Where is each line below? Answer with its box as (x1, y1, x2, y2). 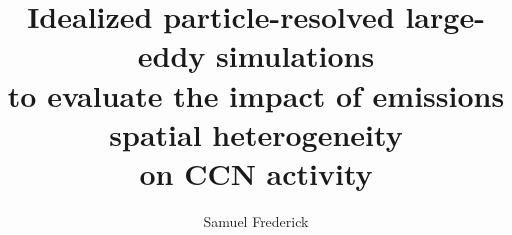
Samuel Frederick (203, 210, 309, 231)
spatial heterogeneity (109, 113, 403, 154)
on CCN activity (139, 152, 373, 193)
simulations (216, 35, 375, 76)
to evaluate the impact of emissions (7, 74, 505, 115)
